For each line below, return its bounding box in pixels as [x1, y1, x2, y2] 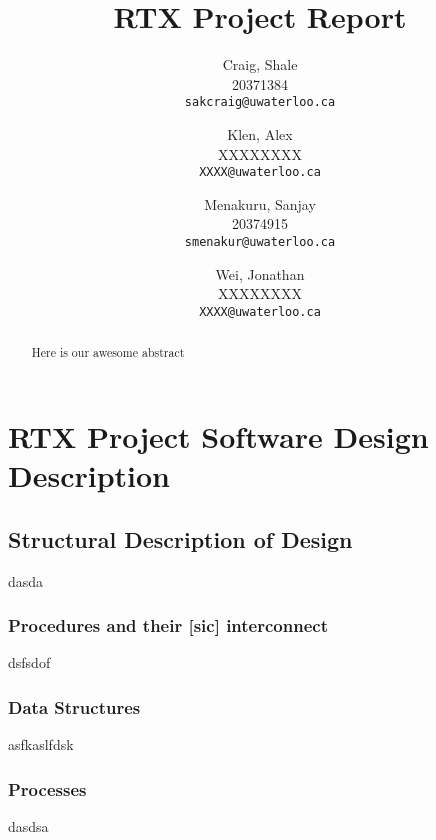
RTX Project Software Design [8, 415, 429, 456]
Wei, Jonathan [215, 263, 305, 284]
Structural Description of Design [8, 523, 353, 554]
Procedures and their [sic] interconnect [8, 613, 328, 638]
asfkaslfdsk [8, 734, 74, 755]
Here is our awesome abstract [31, 344, 185, 361]
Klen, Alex [227, 123, 293, 144]
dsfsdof [8, 652, 51, 673]
